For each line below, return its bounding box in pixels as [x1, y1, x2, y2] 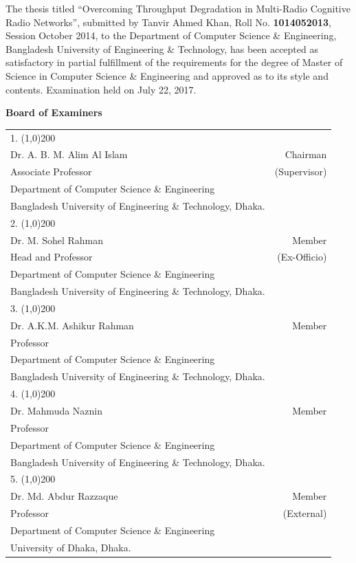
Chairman [285, 147, 327, 162]
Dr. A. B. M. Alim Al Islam [10, 147, 128, 162]
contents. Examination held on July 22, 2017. [5, 82, 197, 96]
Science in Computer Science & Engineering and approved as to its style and [5, 68, 329, 82]
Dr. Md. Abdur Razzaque [10, 489, 118, 503]
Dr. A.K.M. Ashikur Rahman [10, 318, 134, 332]
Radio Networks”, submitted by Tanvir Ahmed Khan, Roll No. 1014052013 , [5, 14, 331, 29]
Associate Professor [10, 164, 92, 179]
